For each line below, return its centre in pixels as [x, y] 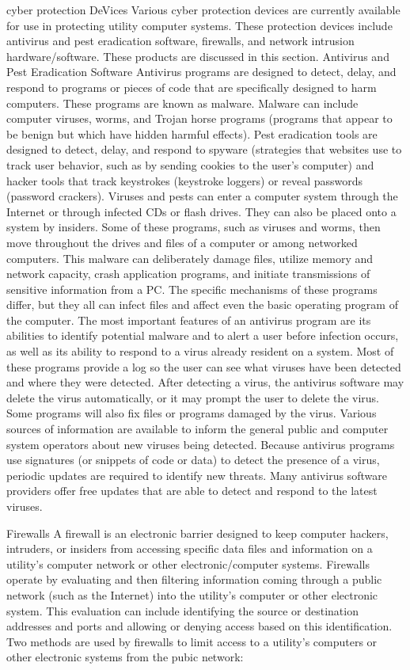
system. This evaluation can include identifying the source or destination [182, 610]
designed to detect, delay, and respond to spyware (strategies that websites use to [204, 149]
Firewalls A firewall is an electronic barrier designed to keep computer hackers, [197, 533]
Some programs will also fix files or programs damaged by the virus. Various [192, 413]
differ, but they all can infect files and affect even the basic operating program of [202, 305]
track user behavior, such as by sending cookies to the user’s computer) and [190, 164]
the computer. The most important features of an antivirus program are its [189, 320]
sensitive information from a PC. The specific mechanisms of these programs [192, 289]
